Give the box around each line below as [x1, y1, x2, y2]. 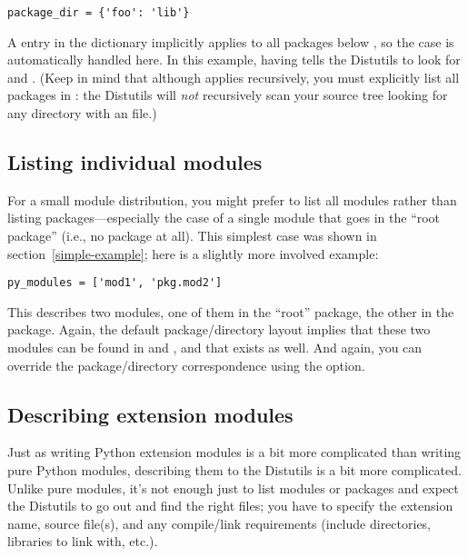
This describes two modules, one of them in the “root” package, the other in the [7, 302, 454, 321]
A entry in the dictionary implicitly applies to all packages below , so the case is [7, 32, 454, 51]
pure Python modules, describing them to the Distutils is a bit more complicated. [7, 461, 462, 480]
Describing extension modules [7, 400, 294, 428]
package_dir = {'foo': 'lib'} [7, 6, 190, 19]
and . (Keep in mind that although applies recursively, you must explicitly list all [7, 67, 460, 86]
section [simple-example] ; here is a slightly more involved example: [7, 244, 379, 263]
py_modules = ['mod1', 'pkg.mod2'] [7, 276, 223, 290]
